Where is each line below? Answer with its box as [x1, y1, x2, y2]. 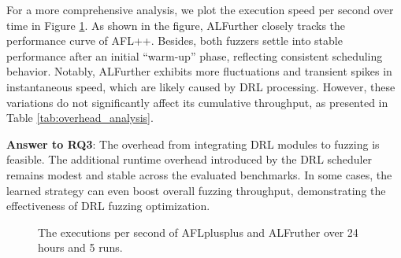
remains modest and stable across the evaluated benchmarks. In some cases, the [6, 166, 392, 182]
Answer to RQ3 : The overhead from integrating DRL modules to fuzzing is [6, 135, 380, 152]
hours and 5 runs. [38, 239, 123, 256]
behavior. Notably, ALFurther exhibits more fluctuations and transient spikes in [6, 63, 392, 79]
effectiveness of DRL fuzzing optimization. [6, 197, 210, 214]
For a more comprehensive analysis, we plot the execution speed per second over [6, 2, 394, 17]
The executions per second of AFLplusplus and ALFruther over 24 [38, 223, 358, 240]
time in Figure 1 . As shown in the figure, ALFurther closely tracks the [6, 17, 346, 33]
